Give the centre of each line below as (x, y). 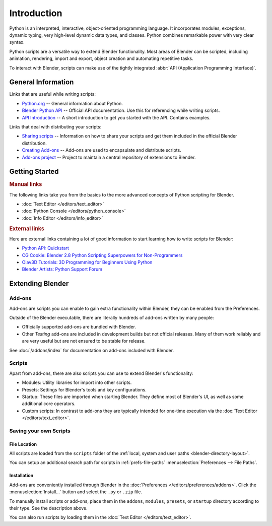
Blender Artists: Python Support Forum (62, 269)
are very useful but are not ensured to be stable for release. (84, 341)
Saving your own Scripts (40, 431)
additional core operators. (49, 404)
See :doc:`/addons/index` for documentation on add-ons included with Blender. (91, 350)
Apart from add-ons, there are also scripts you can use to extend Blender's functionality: (101, 373)
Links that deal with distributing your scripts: (55, 126)
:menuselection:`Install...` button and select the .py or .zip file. (76, 492)
